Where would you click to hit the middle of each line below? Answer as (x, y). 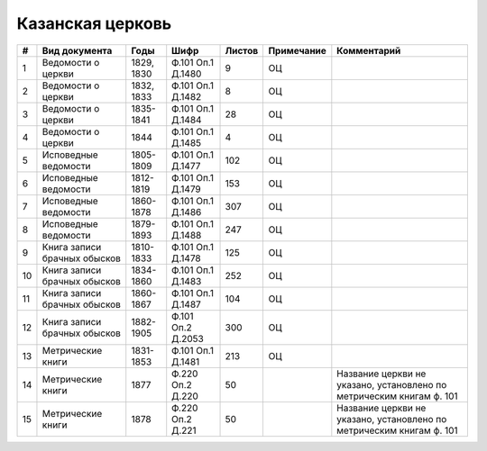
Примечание (297, 50)
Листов (242, 50)
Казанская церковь (94, 23)
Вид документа (77, 50)
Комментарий (369, 50)
